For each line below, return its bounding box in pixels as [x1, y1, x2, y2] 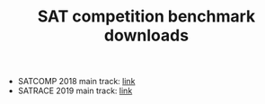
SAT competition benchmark [37, 6, 256, 27]
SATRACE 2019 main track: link [17, 85, 133, 96]
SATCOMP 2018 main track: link [17, 76, 136, 87]
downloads [103, 25, 190, 46]
